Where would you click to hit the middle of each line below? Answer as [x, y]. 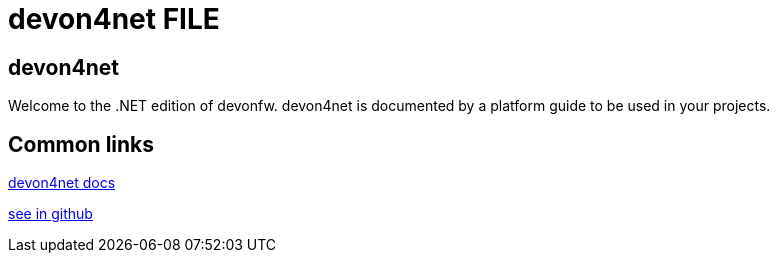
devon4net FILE [114, 19]
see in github [50, 214]
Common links [81, 144]
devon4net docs [62, 183]
